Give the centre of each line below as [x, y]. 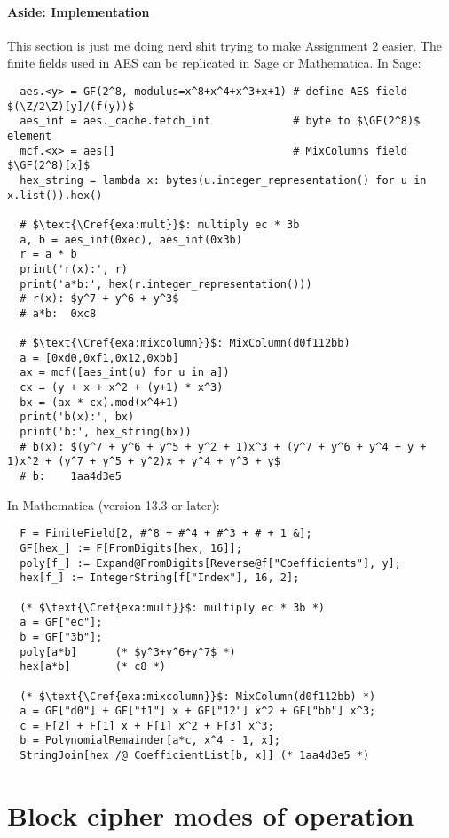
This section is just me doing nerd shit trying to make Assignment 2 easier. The [224, 45]
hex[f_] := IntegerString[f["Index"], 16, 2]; [160, 578]
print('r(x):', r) [74, 269]
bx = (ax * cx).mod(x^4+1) [99, 402]
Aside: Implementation [79, 11]
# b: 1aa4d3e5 [71, 477]
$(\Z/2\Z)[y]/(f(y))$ [71, 106]
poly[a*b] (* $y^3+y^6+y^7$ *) [128, 652]
